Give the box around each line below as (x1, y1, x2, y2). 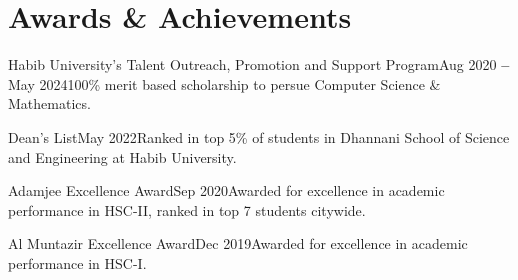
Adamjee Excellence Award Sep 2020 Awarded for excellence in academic (8, 180, 445, 201)
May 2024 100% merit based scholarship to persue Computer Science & (8, 73, 441, 94)
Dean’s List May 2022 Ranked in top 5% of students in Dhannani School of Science (8, 126, 510, 147)
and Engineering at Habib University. (8, 146, 237, 167)
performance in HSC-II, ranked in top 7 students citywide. (8, 199, 366, 220)
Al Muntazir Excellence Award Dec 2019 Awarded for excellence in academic (8, 233, 468, 254)
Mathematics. (8, 93, 91, 114)
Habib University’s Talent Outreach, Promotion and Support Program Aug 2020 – (8, 54, 510, 75)
